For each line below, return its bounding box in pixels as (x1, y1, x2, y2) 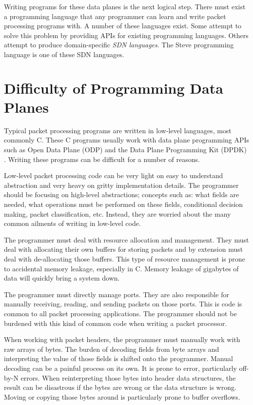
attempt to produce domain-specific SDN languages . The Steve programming (4, 40, 234, 50)
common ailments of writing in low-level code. (4, 218, 141, 228)
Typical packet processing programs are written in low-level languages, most (4, 125, 232, 135)
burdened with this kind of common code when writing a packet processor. (4, 318, 227, 328)
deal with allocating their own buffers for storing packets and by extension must (4, 244, 243, 254)
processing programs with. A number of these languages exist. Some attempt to (4, 20, 242, 31)
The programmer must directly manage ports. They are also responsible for (4, 289, 229, 299)
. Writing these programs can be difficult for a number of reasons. (4, 154, 200, 164)
